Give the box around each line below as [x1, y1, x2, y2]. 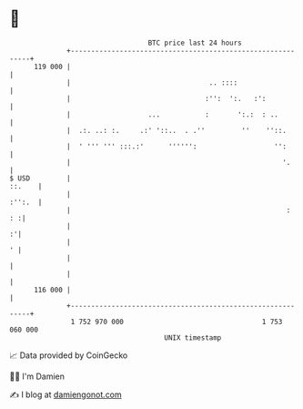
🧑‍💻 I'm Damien [9, 371, 66, 382]
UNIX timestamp [164, 332, 222, 343]
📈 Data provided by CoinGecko [9, 350, 128, 361]
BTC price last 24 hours [147, 38, 243, 47]
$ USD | [9, 173, 71, 183]
